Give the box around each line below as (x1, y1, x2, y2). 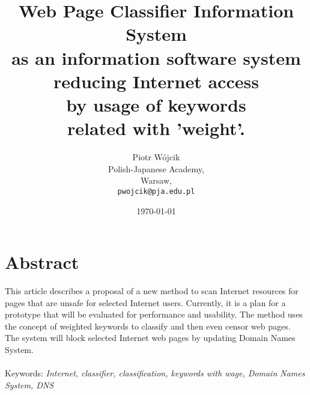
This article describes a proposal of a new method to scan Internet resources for (5, 285, 299, 297)
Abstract (5, 250, 79, 274)
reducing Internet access (53, 68, 259, 93)
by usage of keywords (66, 92, 246, 116)
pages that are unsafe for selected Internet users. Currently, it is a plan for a (5, 296, 286, 309)
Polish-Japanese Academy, (108, 162, 204, 175)
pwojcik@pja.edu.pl (117, 187, 195, 196)
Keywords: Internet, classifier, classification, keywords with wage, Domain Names (5, 367, 305, 379)
